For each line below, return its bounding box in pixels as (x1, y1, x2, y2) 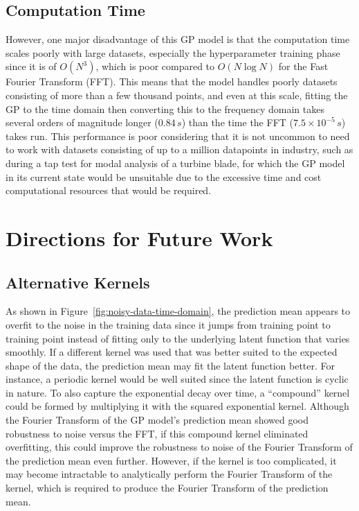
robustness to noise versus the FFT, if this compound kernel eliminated (6, 426, 309, 440)
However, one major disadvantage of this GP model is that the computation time (6, 32, 350, 46)
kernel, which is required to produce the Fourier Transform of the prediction (6, 480, 329, 495)
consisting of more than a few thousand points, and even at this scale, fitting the (6, 87, 348, 102)
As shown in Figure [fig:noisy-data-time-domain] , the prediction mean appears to (6, 304, 351, 318)
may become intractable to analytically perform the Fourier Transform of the (6, 467, 333, 481)
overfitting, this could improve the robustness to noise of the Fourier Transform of (6, 440, 353, 454)
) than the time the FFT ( (181, 115, 294, 130)
